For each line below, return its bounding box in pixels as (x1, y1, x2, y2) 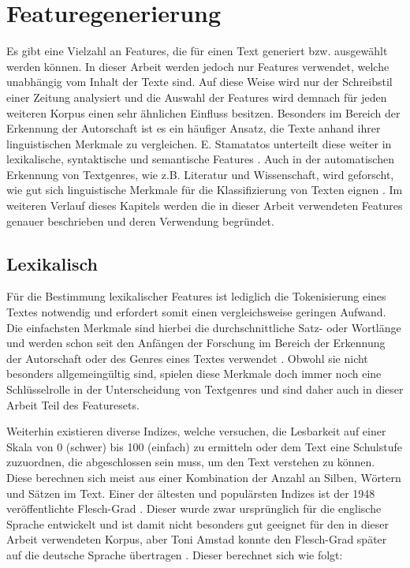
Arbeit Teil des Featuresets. (6, 396, 140, 413)
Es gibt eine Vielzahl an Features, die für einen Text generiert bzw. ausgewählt (6, 43, 388, 59)
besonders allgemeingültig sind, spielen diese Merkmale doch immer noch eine (6, 365, 382, 382)
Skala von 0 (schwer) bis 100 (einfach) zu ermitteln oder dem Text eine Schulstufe (6, 438, 402, 454)
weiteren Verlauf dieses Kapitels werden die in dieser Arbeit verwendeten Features (6, 197, 403, 214)
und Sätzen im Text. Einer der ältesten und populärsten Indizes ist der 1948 (6, 484, 375, 501)
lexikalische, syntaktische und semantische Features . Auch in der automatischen (6, 151, 394, 167)
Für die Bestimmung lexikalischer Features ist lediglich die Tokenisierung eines (6, 288, 386, 305)
